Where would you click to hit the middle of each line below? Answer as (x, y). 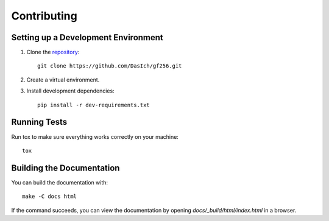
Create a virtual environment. (63, 80)
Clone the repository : (53, 52)
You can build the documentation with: (60, 182)
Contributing (44, 16)
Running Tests (39, 122)
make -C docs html (50, 197)
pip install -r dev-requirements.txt (94, 105)
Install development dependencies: (71, 91)
